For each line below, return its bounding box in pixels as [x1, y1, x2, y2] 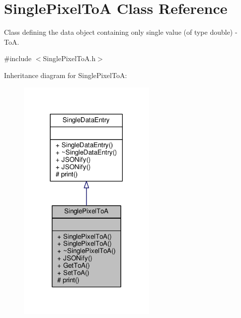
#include [4, 53, 32, 64]
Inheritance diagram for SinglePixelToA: [4, 70, 127, 80]
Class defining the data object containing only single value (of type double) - [4, 27, 238, 37]
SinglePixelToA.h [43, 53, 96, 64]
